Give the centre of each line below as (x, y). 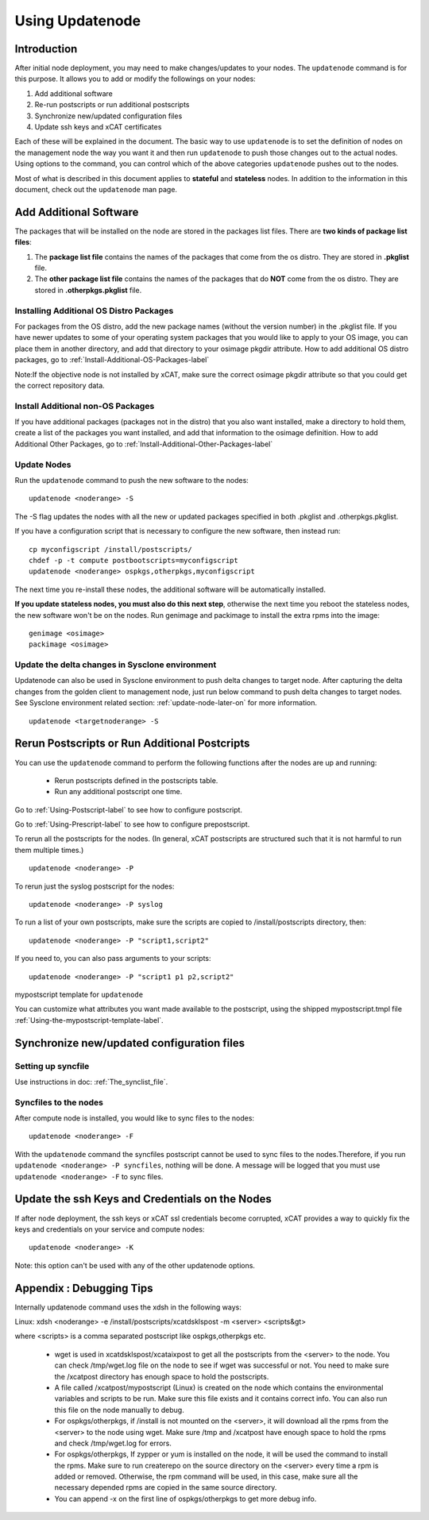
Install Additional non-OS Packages (85, 406)
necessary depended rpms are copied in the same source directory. (166, 1487)
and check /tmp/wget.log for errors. (113, 1443)
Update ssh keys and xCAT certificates (98, 127)
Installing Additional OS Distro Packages (94, 311)
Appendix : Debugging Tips (84, 1288)
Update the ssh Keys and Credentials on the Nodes (143, 1199)
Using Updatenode (78, 21)
